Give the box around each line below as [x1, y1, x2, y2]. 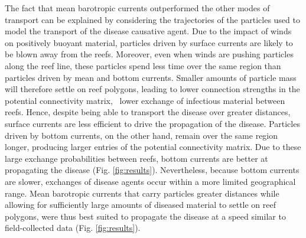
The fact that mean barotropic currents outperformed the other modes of [5, 2, 270, 14]
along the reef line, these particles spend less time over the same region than [5, 59, 281, 71]
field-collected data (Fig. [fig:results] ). [5, 221, 141, 234]
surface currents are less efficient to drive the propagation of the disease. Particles [5, 117, 300, 129]
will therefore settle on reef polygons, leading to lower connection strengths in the [5, 83, 300, 95]
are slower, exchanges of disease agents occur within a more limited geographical [5, 175, 296, 187]
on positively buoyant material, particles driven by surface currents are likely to [5, 36, 293, 48]
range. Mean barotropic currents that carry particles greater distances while [5, 187, 279, 199]
